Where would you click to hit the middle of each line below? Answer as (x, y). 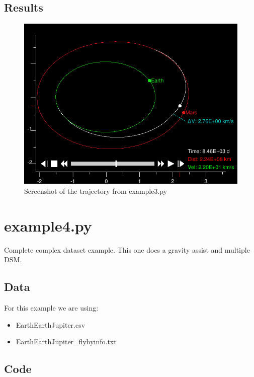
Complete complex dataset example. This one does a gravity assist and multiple (127, 249)
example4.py (48, 225)
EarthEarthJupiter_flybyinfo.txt (66, 342)
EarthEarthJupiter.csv (51, 324)
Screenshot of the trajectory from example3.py (96, 191)
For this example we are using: (51, 307)
